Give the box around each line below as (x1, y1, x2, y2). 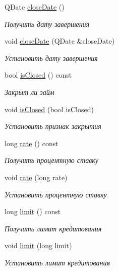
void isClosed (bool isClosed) (5, 104, 94, 114)
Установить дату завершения (5, 52, 98, 63)
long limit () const (5, 206, 61, 217)
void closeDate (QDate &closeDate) (5, 36, 115, 46)
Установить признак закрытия (5, 121, 101, 131)
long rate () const (5, 138, 58, 148)
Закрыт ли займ (5, 86, 54, 97)
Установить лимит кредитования (5, 257, 110, 267)
